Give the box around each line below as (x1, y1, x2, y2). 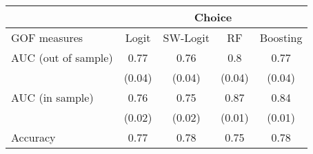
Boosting (259, 30, 303, 45)
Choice (194, 9, 232, 25)
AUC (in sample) (11, 89, 94, 105)
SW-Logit (163, 30, 210, 45)
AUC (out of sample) (11, 49, 113, 65)
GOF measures (11, 30, 83, 45)
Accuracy (11, 129, 56, 145)
